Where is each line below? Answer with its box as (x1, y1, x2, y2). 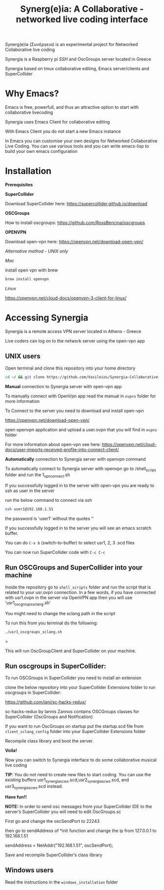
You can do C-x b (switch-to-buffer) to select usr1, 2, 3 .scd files (5, 540, 135, 546)
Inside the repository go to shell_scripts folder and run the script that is (5, 584, 151, 590)
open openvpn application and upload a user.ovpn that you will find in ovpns (5, 426, 157, 432)
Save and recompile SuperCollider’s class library (5, 852, 102, 858)
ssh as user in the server (5, 488, 55, 494)
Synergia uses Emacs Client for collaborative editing (5, 119, 110, 125)
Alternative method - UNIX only (5, 248, 68, 254)
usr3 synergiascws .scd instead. (5, 783, 63, 790)
